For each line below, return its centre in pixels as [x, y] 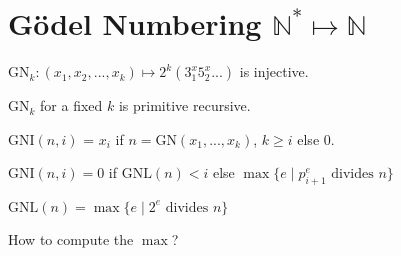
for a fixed [71, 105]
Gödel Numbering [135, 23]
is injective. [274, 71]
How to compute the [71, 238]
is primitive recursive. [184, 105]
